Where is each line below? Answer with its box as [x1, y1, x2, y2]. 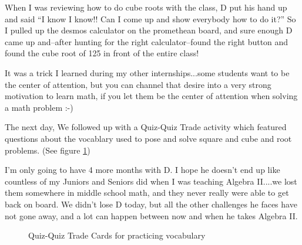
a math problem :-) [5, 101, 73, 113]
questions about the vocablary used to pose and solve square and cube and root [5, 132, 292, 144]
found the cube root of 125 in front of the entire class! [5, 47, 199, 59]
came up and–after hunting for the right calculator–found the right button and [5, 35, 288, 47]
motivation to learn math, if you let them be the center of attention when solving [5, 90, 298, 102]
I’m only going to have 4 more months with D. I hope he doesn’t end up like [5, 164, 280, 176]
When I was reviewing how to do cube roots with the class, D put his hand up [5, 1, 287, 13]
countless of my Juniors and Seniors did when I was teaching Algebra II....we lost [5, 175, 297, 187]
